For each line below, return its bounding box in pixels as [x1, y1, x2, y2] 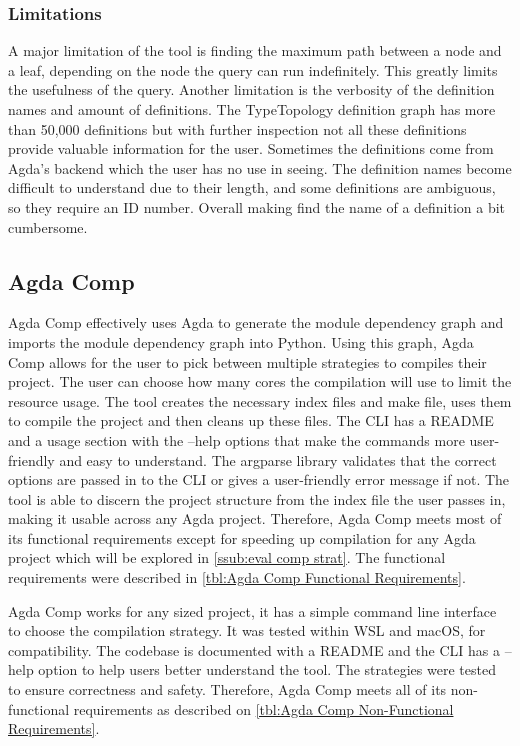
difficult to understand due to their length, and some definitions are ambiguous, [8, 177, 496, 198]
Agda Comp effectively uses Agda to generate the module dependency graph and [8, 312, 504, 333]
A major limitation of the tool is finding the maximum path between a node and [8, 40, 502, 61]
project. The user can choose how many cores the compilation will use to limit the [8, 371, 512, 392]
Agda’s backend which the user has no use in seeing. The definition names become [8, 157, 512, 178]
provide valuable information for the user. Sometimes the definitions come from [8, 138, 494, 159]
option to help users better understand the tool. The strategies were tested [38, 659, 496, 680]
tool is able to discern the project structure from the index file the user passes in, [8, 488, 506, 509]
